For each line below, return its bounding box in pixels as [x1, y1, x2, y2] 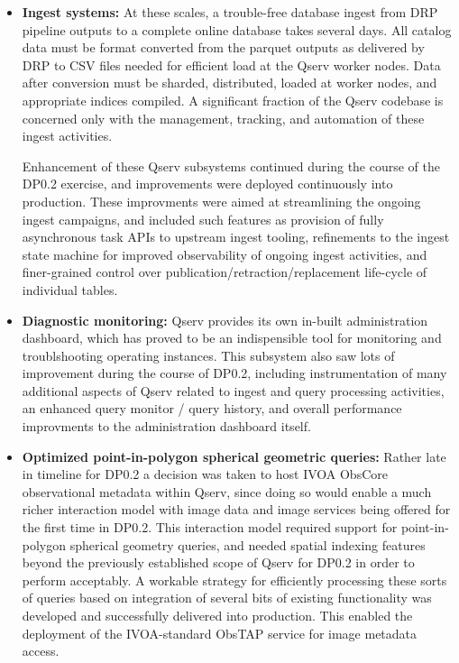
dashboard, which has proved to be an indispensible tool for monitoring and [22, 328, 442, 347]
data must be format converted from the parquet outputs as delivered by [22, 38, 425, 57]
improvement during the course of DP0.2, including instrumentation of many [22, 364, 447, 382]
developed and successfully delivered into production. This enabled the [22, 606, 413, 624]
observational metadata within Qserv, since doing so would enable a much [22, 482, 432, 501]
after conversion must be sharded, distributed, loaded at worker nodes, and [22, 73, 437, 92]
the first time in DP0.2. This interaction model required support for [22, 518, 398, 537]
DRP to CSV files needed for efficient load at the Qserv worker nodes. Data [22, 55, 441, 74]
